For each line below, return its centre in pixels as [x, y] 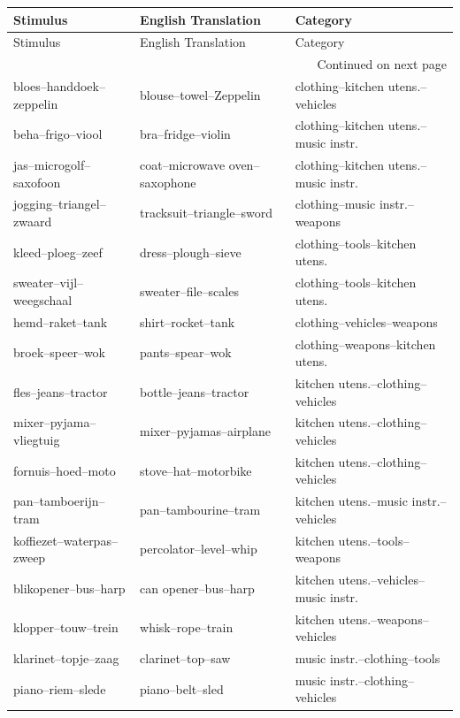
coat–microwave [183, 164]
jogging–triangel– [60, 204]
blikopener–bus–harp [69, 588]
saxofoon [37, 182]
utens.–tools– [374, 540]
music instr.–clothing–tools [368, 658]
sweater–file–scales [189, 291]
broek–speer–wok [59, 352]
